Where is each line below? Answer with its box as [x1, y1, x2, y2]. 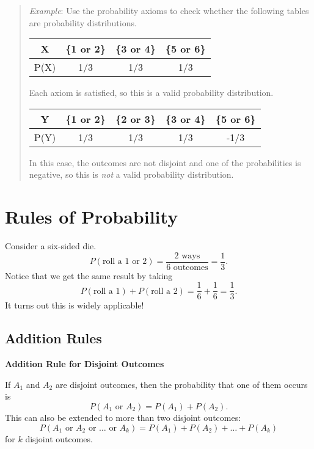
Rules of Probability [5, 204, 178, 229]
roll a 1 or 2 [102, 257, 147, 266]
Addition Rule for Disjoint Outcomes [5, 357, 164, 370]
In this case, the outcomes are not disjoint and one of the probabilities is [29, 156, 301, 169]
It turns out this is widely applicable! [5, 299, 144, 312]
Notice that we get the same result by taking [5, 269, 173, 282]
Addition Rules [5, 329, 102, 348]
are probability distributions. [29, 16, 137, 29]
